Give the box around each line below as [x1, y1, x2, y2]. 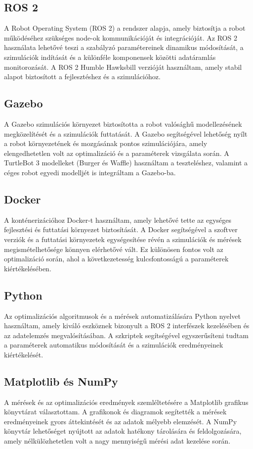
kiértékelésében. [4, 263, 51, 273]
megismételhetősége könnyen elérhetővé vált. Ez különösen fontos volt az [4, 244, 223, 254]
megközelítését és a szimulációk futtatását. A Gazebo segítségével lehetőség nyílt [4, 128, 248, 139]
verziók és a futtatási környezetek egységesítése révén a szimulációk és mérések [4, 234, 242, 244]
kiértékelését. [4, 349, 43, 359]
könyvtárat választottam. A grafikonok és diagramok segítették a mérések [4, 406, 227, 417]
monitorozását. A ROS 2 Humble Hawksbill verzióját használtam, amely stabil [4, 61, 242, 72]
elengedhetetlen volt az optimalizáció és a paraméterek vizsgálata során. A [4, 148, 229, 158]
